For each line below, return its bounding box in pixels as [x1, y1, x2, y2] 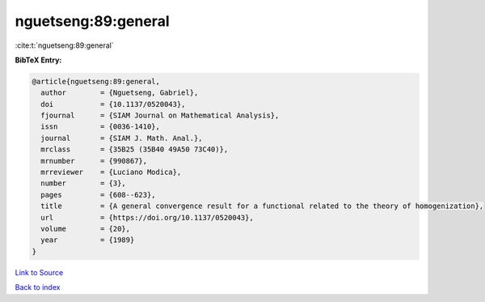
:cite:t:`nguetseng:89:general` [15, 40, 114, 50]
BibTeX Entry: [15, 55, 62, 65]
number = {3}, [40, 179, 127, 188]
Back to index [15, 283, 61, 292]
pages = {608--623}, [40, 190, 157, 199]
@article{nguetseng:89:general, [32, 77, 161, 86]
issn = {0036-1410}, [40, 122, 161, 131]
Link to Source [15, 267, 64, 277]
